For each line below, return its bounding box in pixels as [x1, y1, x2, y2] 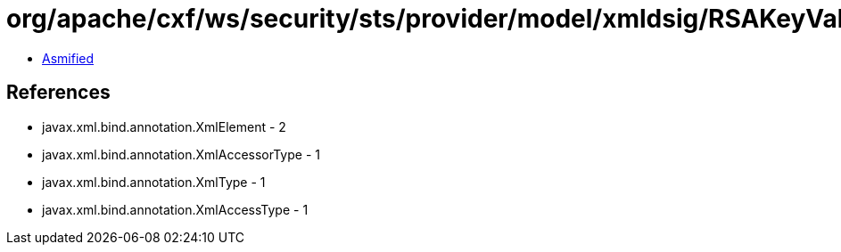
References [6, 81, 111, 104]
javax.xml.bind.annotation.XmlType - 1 [42, 174, 266, 190]
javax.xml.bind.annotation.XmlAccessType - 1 [42, 201, 309, 217]
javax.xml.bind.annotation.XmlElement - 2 [42, 118, 286, 134]
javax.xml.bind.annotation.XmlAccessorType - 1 [42, 146, 320, 162]
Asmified [42, 50, 95, 66]
